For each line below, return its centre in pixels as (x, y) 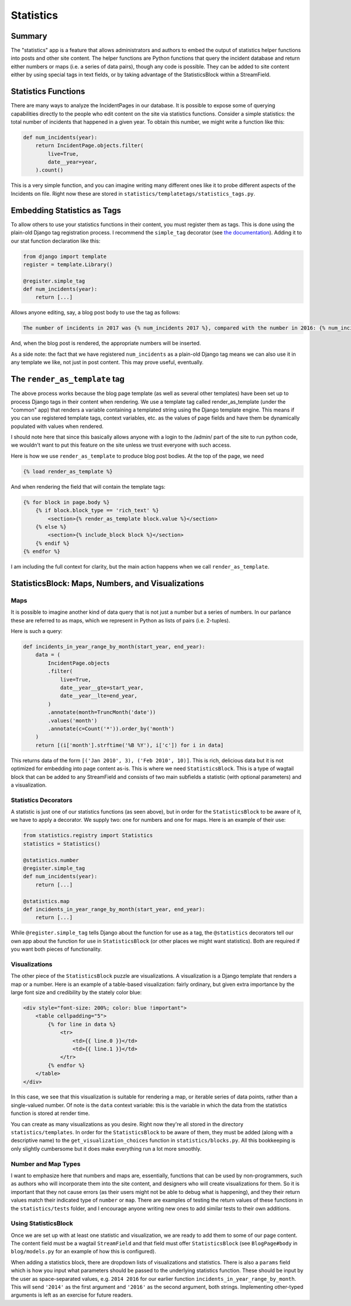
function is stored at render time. (50, 1113)
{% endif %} (53, 543)
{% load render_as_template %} (68, 471)
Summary (29, 36)
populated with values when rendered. (57, 426)
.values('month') (73, 720)
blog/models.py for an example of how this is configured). (83, 1251)
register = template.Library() (68, 264)
